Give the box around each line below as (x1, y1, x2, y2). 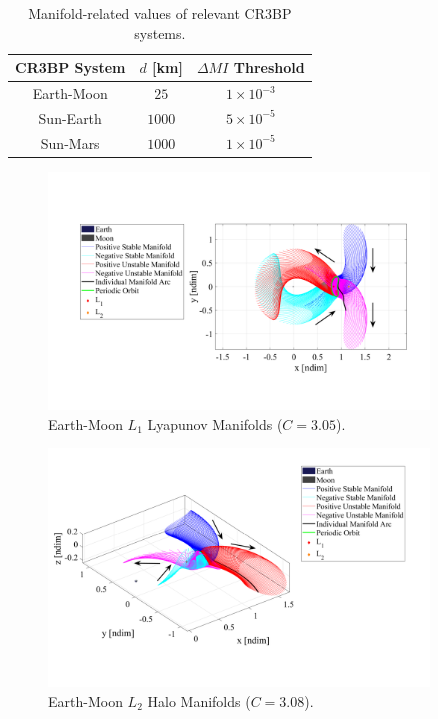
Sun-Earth (38, 107, 102, 128)
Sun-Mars (40, 132, 100, 153)
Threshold (233, 57, 305, 78)
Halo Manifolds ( (147, 690, 251, 711)
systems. (134, 22, 186, 43)
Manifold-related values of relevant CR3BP (28, 3, 292, 23)
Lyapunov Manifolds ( (147, 413, 283, 434)
